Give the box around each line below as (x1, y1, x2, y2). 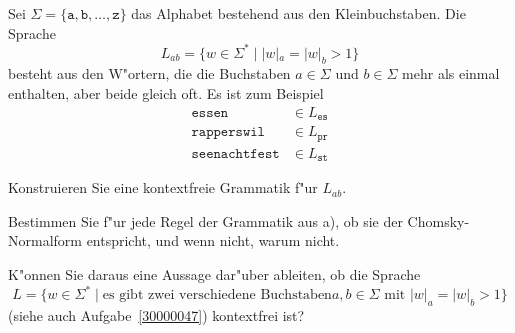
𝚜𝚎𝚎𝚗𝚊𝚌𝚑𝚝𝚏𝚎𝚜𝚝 (191, 146, 280, 161)
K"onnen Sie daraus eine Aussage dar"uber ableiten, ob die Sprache (8, 263, 421, 284)
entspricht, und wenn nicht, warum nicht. (86, 230, 340, 251)
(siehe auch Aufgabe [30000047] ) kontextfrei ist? (8, 304, 305, 325)
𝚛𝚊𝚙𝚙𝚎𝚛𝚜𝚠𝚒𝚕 (191, 125, 265, 140)
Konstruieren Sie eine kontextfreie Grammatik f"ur (8, 177, 318, 198)
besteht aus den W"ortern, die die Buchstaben (8, 63, 291, 84)
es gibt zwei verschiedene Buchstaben (102, 288, 332, 302)
